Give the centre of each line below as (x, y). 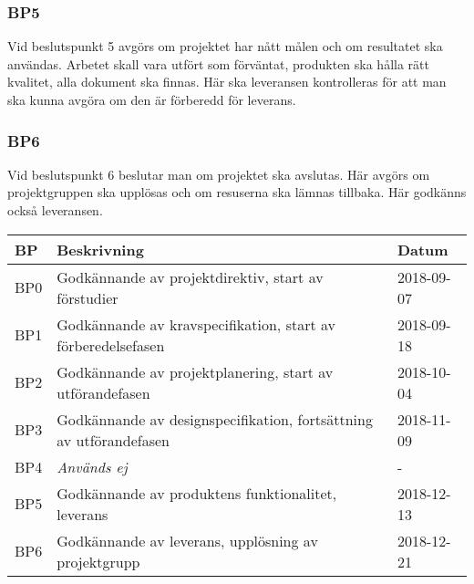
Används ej (92, 466)
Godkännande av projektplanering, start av (195, 371)
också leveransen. (55, 210)
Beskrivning (100, 249)
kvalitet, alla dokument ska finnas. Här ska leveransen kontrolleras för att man (227, 82)
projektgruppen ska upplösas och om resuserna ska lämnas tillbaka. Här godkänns (237, 192)
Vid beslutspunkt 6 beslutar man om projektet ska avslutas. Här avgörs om (219, 174)
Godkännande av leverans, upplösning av (187, 540)
